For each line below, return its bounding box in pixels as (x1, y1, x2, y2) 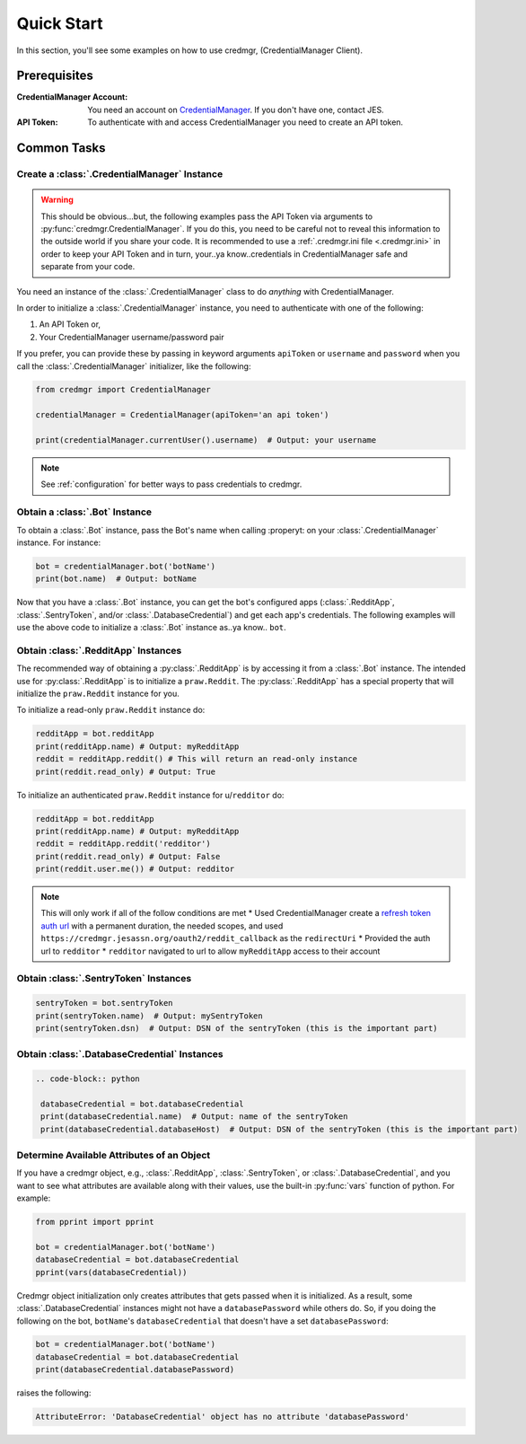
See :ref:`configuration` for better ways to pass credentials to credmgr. (40, 479, 302, 489)
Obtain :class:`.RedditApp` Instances (16, 644, 182, 656)
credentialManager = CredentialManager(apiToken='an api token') (35, 409, 329, 420)
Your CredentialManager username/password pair (39, 331, 224, 342)
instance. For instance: (16, 537, 101, 548)
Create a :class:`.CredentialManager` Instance (16, 168, 224, 180)
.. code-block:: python (35, 1074, 141, 1084)
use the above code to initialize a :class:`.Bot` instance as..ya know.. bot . (16, 622, 286, 633)
